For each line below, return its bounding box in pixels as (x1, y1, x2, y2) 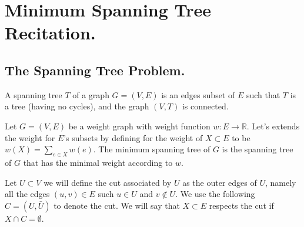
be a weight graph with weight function (68, 119, 211, 132)
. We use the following (175, 188, 255, 200)
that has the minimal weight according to (23, 156, 173, 168)
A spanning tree (5, 88, 62, 101)
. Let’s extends (246, 119, 300, 132)
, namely (265, 176, 296, 188)
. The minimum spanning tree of (93, 143, 211, 155)
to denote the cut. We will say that (54, 199, 180, 211)
